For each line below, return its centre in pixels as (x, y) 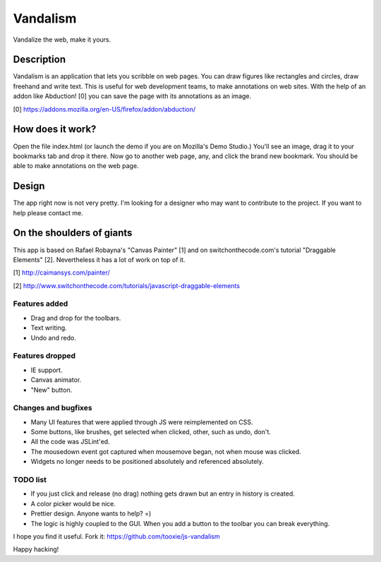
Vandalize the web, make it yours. (62, 40)
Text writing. (49, 328)
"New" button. (52, 390)
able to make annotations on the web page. (76, 166)
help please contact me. (48, 213)
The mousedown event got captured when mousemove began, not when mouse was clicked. (166, 451)
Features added (41, 304)
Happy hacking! (36, 549)
